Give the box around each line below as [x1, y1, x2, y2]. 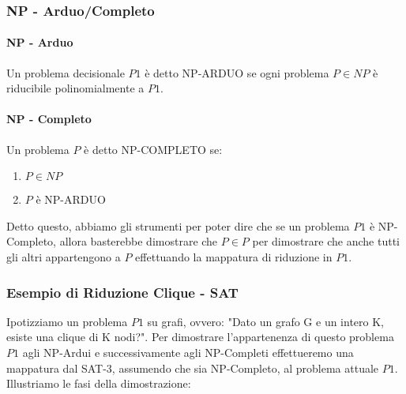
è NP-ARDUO [36, 191, 106, 208]
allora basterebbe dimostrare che [59, 233, 218, 250]
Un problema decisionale [6, 64, 125, 81]
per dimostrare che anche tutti [252, 233, 400, 250]
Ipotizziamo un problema [6, 313, 128, 329]
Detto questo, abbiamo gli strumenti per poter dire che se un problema [6, 217, 350, 234]
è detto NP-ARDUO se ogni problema [145, 64, 329, 81]
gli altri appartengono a [6, 249, 121, 265]
